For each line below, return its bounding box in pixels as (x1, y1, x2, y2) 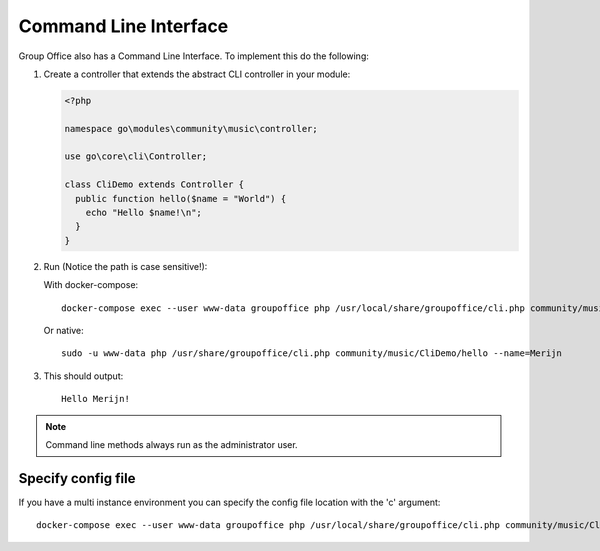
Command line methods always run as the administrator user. (45, 438, 299, 450)
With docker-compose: (43, 279, 139, 291)
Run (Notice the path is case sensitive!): (43, 260, 208, 272)
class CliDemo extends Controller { (64, 179, 245, 190)
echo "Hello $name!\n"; (85, 207, 202, 219)
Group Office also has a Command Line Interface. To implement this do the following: (18, 50, 369, 62)
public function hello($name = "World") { (75, 193, 287, 204)
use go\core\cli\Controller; (64, 151, 208, 162)
